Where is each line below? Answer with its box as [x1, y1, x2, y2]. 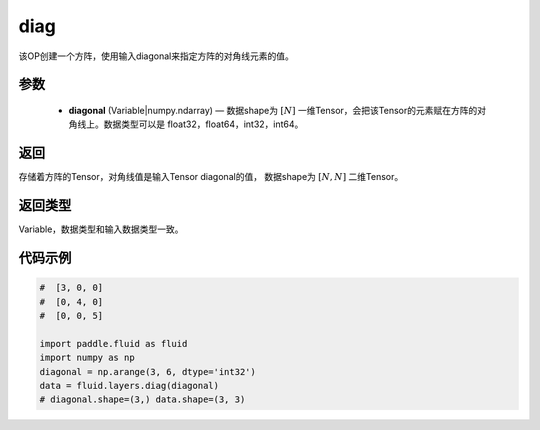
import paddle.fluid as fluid [39, 338, 188, 349]
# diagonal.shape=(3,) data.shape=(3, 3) [39, 394, 246, 405]
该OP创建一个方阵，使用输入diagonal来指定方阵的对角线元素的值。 [18, 50, 294, 62]
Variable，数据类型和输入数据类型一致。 [18, 223, 184, 235]
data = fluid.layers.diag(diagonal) [39, 380, 220, 391]
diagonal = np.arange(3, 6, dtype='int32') [39, 366, 257, 377]
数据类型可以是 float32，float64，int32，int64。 [103, 118, 304, 130]
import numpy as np [39, 352, 135, 364]
